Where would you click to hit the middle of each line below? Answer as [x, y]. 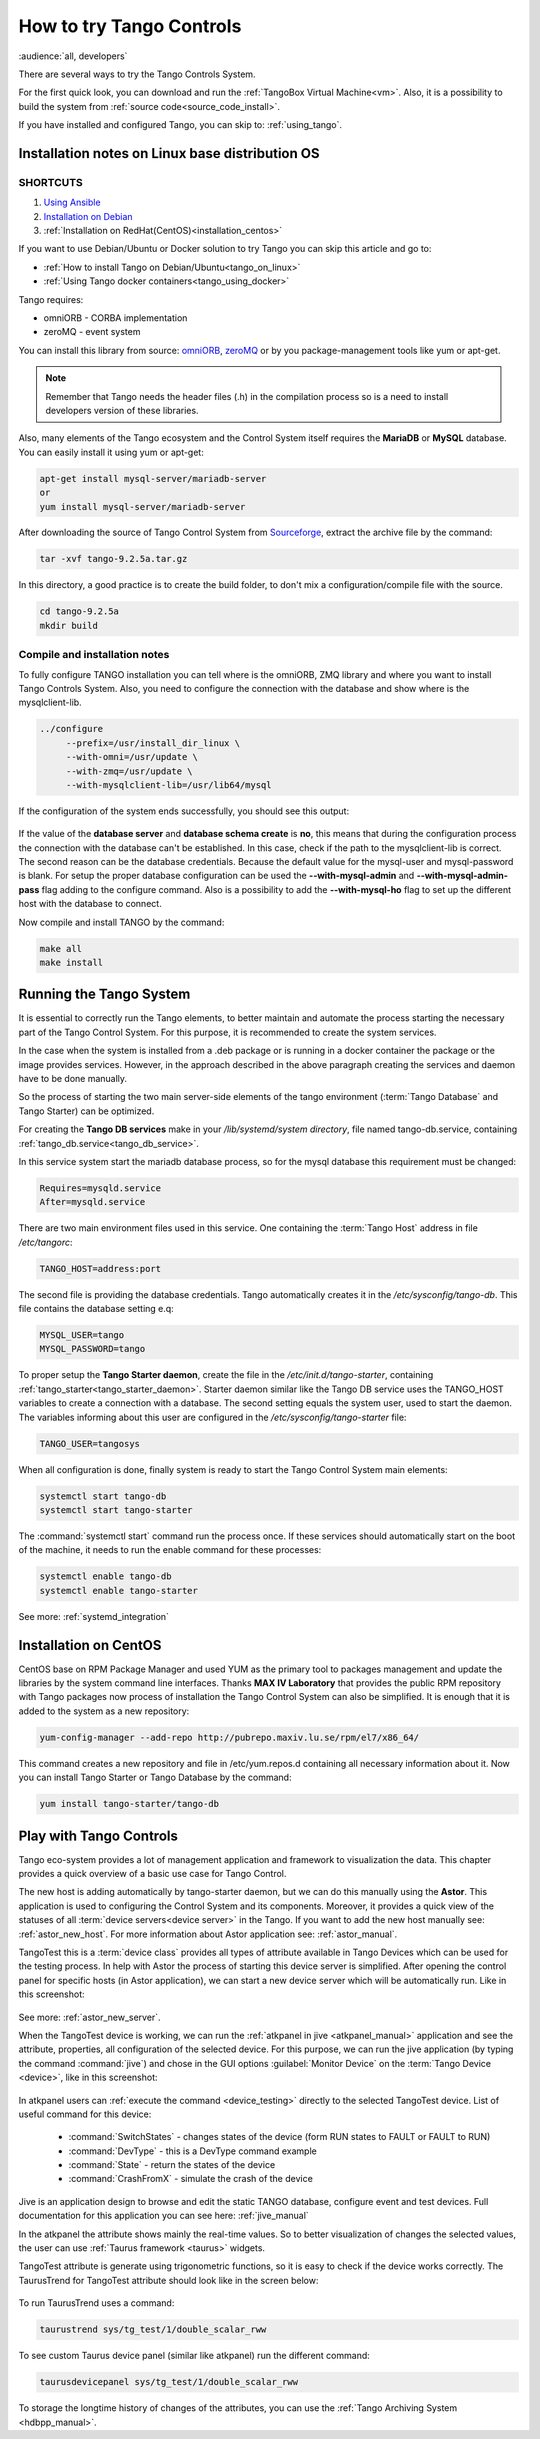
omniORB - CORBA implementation [115, 318]
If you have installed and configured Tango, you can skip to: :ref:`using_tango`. [180, 125]
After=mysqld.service [92, 1202]
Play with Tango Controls [98, 1835]
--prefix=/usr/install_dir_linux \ [152, 743]
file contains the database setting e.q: [96, 1309]
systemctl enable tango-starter [119, 1590]
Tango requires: [51, 299]
